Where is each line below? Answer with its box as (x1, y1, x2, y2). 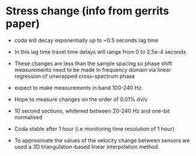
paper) (5, 17, 40, 30)
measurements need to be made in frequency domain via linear (14, 66, 171, 73)
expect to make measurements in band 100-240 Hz (14, 84, 142, 91)
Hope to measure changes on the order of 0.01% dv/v (14, 96, 148, 103)
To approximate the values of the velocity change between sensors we (14, 136, 190, 144)
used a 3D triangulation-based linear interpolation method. (14, 143, 160, 150)
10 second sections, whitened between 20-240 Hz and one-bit (14, 107, 170, 114)
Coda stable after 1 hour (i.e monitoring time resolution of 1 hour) (14, 125, 175, 132)
